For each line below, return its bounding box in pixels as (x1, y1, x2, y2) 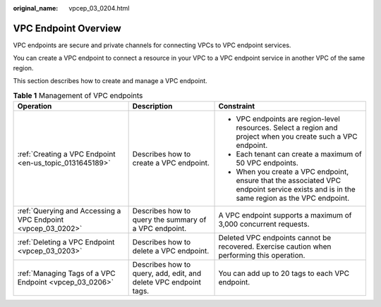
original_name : (13, 4, 59, 12)
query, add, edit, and (132, 268, 202, 278)
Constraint (218, 101, 255, 111)
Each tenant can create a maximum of (236, 149, 363, 158)
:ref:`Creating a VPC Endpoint (17, 149, 116, 158)
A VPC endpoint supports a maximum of (218, 210, 352, 220)
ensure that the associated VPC (236, 175, 341, 185)
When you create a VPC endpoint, (236, 166, 349, 176)
